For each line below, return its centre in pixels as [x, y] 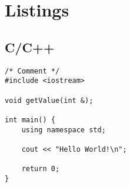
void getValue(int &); [49, 100]
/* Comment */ [32, 71]
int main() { [30, 120]
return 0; [41, 169]
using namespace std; [64, 130]
